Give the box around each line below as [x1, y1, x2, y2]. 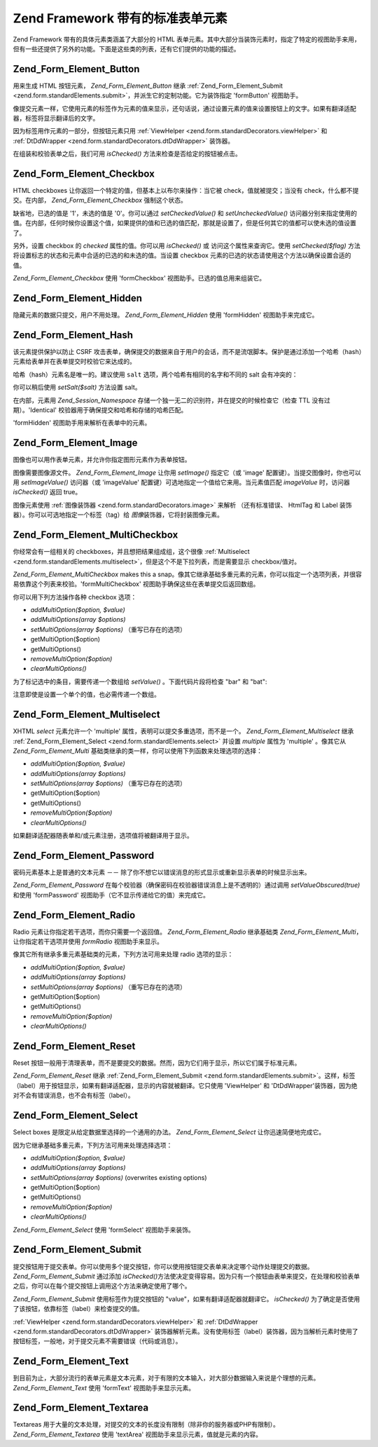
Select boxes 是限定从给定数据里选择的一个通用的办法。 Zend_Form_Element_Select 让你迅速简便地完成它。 [13, 1128, 325, 1136]
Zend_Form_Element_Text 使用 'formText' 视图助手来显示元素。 [13, 1383, 195, 1392]
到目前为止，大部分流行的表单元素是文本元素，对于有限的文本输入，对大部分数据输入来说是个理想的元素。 [13, 1374, 320, 1383]
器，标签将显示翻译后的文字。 [13, 114, 99, 123]
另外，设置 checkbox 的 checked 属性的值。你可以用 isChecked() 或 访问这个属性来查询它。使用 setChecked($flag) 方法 [13, 242, 360, 250]
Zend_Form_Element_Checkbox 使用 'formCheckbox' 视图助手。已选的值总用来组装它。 [13, 274, 266, 283]
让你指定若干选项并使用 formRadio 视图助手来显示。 [13, 937, 164, 946]
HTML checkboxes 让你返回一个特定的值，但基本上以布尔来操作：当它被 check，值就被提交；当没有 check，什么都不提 [13, 186, 359, 195]
